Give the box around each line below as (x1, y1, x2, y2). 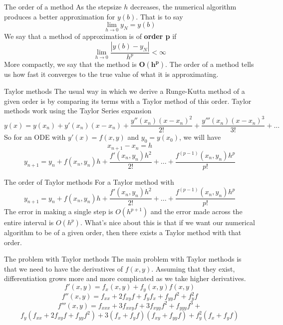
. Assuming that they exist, (151, 263, 235, 274)
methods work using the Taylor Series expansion (4, 105, 152, 116)
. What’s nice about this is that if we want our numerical (80, 217, 255, 228)
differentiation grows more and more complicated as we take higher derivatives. (4, 273, 246, 284)
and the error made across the (150, 206, 243, 217)
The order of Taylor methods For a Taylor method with (4, 177, 174, 187)
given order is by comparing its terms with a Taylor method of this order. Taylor (4, 95, 252, 106)
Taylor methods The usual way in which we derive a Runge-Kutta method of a (4, 85, 245, 96)
